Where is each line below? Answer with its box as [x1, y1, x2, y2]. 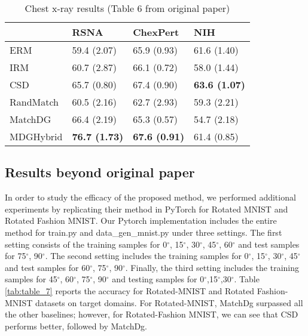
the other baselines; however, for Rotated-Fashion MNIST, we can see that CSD [5, 308, 298, 320]
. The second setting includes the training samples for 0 [45, 249, 249, 262]
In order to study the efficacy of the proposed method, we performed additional [5, 191, 296, 204]
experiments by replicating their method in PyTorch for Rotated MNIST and [5, 202, 288, 215]
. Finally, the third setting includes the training [125, 261, 300, 273]
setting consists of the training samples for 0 [5, 238, 167, 250]
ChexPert [133, 25, 179, 39]
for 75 [5, 249, 26, 262]
